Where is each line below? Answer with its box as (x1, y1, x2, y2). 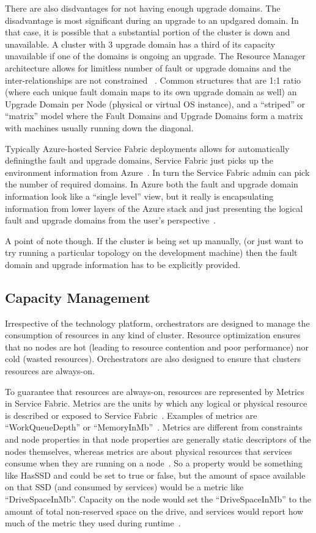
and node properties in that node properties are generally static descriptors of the (5, 433, 311, 446)
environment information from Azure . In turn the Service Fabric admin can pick (5, 165, 310, 178)
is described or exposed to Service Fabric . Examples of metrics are (5, 408, 257, 421)
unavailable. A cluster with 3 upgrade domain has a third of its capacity (5, 37, 276, 50)
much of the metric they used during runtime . (5, 517, 181, 529)
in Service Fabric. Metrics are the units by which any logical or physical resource (5, 397, 307, 410)
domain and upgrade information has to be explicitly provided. (5, 258, 241, 270)
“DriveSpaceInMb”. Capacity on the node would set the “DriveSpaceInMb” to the (5, 492, 312, 505)
